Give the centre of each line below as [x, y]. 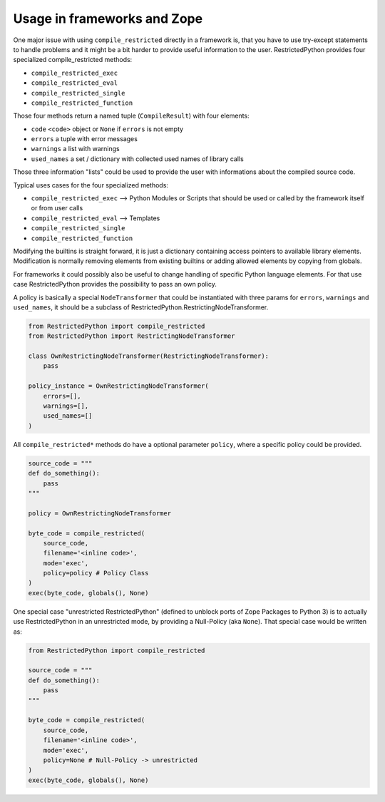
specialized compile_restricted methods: [73, 60]
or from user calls [57, 208]
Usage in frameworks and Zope [108, 19]
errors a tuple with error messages [84, 139]
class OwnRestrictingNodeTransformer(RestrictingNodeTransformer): [149, 356]
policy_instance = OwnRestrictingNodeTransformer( [119, 386]
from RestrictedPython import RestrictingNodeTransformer [132, 336]
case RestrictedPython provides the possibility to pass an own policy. [115, 284]
